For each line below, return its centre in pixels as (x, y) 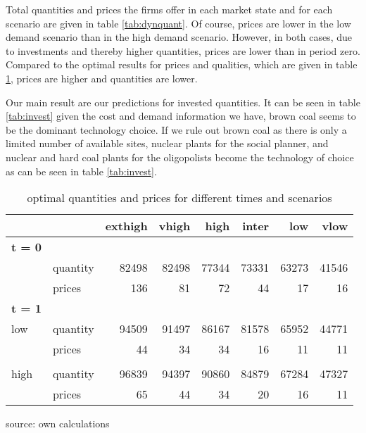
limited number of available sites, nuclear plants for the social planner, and (167, 143)
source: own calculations (58, 423)
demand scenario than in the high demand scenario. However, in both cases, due (179, 37)
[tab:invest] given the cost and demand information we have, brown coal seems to (181, 116)
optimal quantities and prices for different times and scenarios (179, 198)
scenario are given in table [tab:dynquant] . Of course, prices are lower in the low (178, 23)
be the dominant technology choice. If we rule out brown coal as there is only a (176, 129)
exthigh (126, 226)
